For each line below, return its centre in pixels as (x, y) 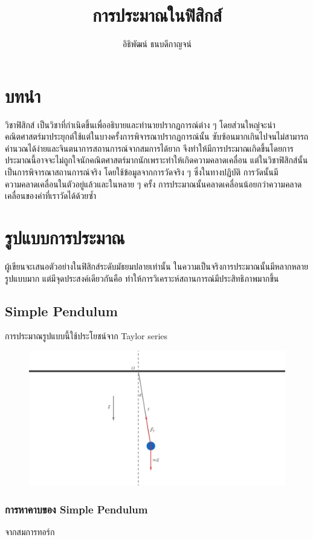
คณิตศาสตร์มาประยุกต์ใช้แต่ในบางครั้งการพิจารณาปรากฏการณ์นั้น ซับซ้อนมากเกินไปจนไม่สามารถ (157, 136)
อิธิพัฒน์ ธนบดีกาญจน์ (157, 44)
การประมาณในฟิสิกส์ (157, 15)
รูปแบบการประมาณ (65, 237)
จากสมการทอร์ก (30, 531)
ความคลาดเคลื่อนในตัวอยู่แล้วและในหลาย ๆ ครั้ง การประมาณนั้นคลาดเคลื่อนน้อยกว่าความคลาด (153, 184)
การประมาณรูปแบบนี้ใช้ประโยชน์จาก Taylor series (86, 336)
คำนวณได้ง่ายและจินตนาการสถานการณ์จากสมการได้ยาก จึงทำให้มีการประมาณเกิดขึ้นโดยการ (149, 148)
